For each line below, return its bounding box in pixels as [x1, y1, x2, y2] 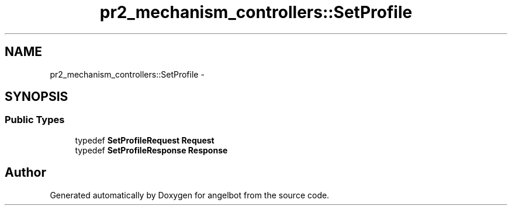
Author [5, 165, 46, 180]
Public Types [5, 114, 65, 126]
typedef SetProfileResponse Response [75, 145, 228, 155]
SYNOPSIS [5, 89, 68, 104]
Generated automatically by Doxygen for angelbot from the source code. [50, 190, 330, 200]
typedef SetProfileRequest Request [75, 135, 215, 145]
